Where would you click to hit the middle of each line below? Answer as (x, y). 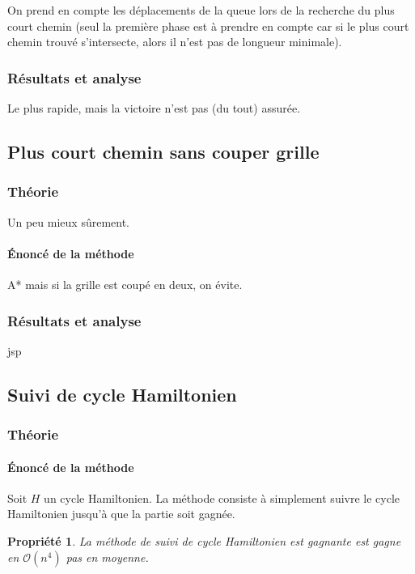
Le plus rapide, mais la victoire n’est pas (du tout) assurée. (154, 108)
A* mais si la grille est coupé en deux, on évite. (125, 284)
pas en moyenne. (107, 557)
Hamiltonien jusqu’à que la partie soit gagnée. (121, 514)
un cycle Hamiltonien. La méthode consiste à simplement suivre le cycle (222, 497)
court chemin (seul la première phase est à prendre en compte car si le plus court (208, 26)
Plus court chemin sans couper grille (163, 151)
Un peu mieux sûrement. (69, 221)
